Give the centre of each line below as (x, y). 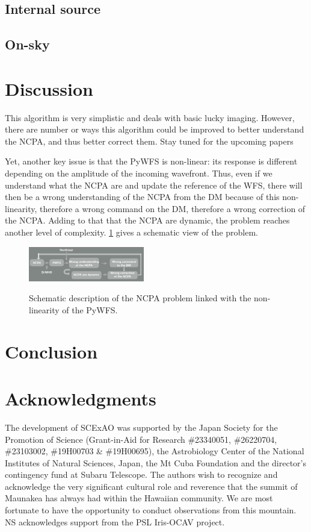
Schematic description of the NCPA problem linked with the (140, 298)
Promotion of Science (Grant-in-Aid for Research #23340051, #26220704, (141, 439)
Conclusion (51, 351)
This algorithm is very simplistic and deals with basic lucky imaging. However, (150, 117)
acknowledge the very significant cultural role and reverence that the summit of (151, 486)
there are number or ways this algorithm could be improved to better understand (155, 129)
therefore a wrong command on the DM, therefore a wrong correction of (173, 208)
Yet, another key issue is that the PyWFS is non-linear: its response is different (151, 161)
